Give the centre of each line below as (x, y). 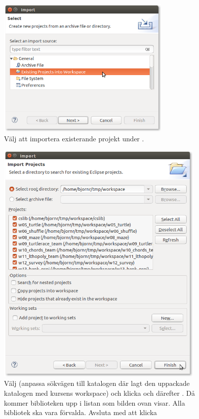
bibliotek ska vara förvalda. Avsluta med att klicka (80, 412)
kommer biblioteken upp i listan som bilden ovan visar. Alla (95, 402)
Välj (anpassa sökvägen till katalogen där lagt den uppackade (97, 383)
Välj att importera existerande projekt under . (74, 138)
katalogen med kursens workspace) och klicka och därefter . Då (99, 393)
